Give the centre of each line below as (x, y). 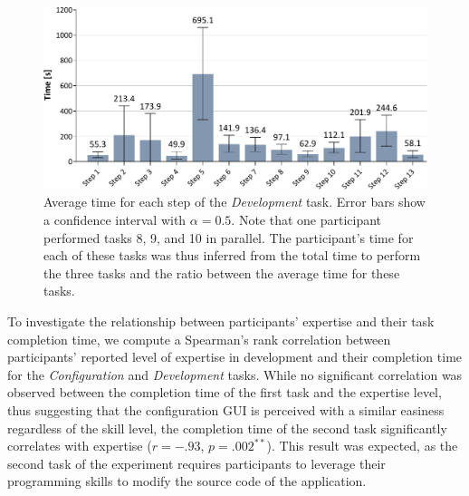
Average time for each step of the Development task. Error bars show (234, 202)
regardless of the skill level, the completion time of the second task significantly (227, 428)
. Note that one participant (306, 219)
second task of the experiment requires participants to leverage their (196, 463)
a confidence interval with (115, 219)
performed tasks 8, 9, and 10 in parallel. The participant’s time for (229, 237)
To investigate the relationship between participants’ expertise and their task (221, 321)
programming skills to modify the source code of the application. (187, 481)
